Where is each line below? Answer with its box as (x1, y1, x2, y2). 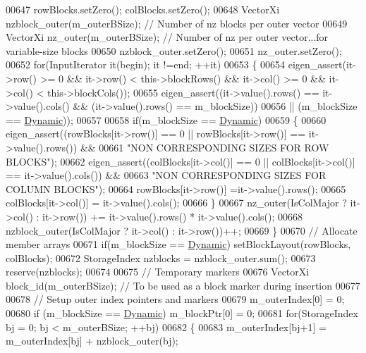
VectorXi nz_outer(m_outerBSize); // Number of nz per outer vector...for (6, 30, 329, 44)
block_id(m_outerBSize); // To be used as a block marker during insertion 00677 (6, 278, 360, 292)
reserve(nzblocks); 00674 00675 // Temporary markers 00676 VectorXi (6, 264, 310, 279)
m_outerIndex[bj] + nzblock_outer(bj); (6, 333, 178, 348)
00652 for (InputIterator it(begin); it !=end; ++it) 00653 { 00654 (6, 57, 286, 72)
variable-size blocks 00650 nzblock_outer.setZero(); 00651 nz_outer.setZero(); (6, 43, 342, 58)
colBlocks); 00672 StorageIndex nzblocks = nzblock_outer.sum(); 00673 (6, 250, 316, 265)
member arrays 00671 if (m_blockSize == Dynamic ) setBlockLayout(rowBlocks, (6, 237, 351, 252)
